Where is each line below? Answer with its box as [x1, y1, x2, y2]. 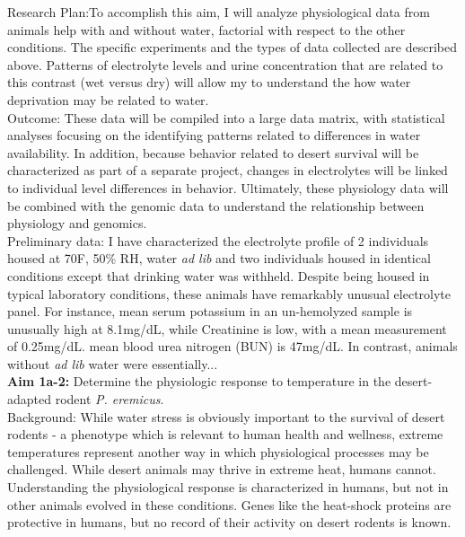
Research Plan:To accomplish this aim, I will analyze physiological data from [7, 3, 430, 21]
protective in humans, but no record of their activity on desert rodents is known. [7, 513, 452, 532]
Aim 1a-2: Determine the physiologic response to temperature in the [7, 372, 391, 391]
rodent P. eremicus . [55, 390, 164, 409]
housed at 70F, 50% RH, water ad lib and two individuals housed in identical [7, 249, 431, 268]
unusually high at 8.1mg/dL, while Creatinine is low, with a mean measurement [7, 319, 447, 338]
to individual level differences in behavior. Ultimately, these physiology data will [7, 178, 449, 197]
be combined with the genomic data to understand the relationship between [7, 196, 425, 215]
